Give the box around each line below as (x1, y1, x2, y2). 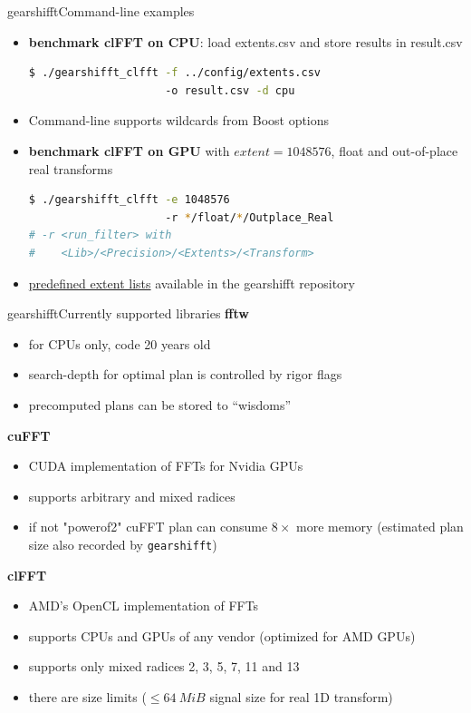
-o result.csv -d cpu (165, 83, 295, 97)
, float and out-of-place (331, 141, 458, 160)
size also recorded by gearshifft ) (28, 534, 217, 553)
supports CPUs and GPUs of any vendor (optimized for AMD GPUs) (28, 626, 416, 645)
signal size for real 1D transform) (209, 687, 393, 706)
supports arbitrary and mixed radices (28, 486, 235, 505)
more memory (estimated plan (296, 517, 464, 536)
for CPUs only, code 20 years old (28, 334, 211, 353)
